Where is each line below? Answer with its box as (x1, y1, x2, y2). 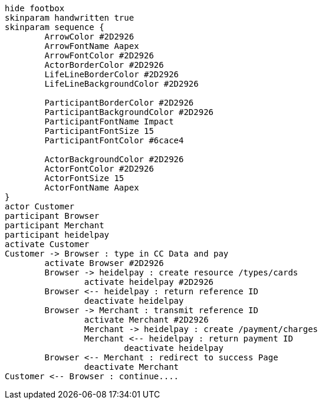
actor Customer (5, 202, 75, 211)
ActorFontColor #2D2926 (44, 164, 154, 173)
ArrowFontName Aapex (44, 41, 139, 51)
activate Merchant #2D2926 (84, 315, 209, 324)
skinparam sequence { (5, 22, 104, 32)
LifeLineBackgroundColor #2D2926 (44, 79, 199, 88)
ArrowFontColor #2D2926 (44, 51, 154, 60)
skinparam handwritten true (5, 13, 134, 22)
